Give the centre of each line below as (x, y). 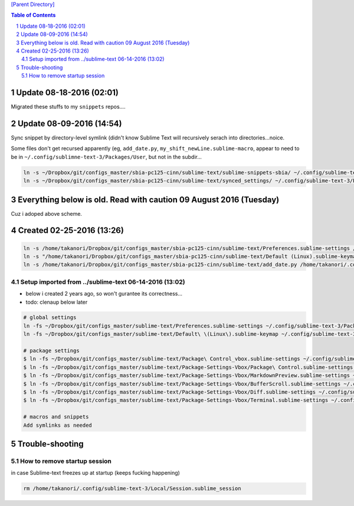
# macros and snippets (56, 417)
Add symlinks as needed (58, 425)
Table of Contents (33, 15)
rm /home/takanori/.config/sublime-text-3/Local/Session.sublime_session (132, 489)
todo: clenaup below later (57, 302)
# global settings (50, 317)
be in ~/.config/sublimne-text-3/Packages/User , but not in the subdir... (106, 157)
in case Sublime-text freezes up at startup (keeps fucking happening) (95, 473)
